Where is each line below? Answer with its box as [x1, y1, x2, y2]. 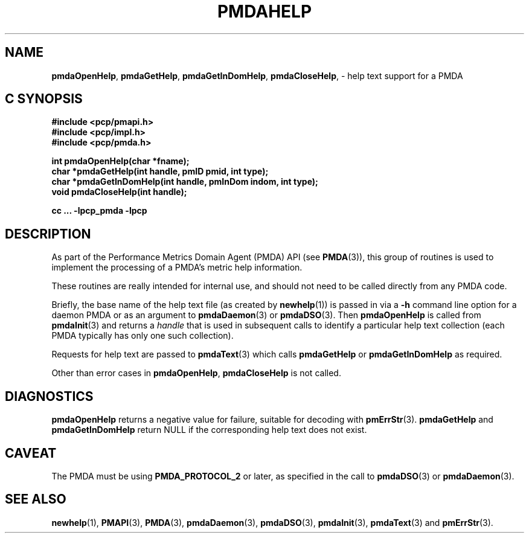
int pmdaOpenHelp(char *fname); [51, 156, 190, 167]
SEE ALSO [5, 492, 66, 507]
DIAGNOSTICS [5, 388, 94, 404]
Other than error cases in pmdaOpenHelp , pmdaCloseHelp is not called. [51, 368, 341, 379]
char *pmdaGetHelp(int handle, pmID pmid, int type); [51, 166, 269, 177]
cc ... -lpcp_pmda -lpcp [51, 205, 147, 216]
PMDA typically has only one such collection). [51, 330, 234, 341]
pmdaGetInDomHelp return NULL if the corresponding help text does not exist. [51, 424, 367, 435]
